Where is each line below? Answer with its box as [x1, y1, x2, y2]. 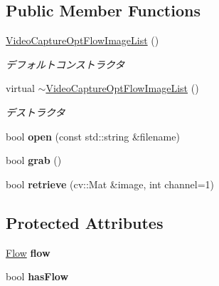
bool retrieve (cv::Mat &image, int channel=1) [6, 176, 214, 191]
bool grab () [6, 153, 62, 168]
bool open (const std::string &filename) [6, 128, 180, 143]
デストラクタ [6, 104, 65, 119]
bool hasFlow [6, 269, 69, 284]
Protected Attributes [6, 211, 164, 233]
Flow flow [6, 245, 50, 260]
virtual [6, 81, 35, 96]
